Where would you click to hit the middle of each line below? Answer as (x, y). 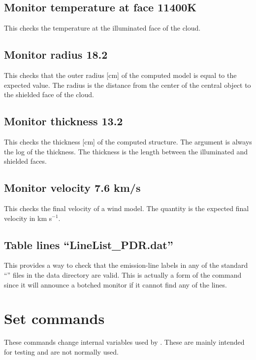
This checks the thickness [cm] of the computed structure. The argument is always (128, 141)
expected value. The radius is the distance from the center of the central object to (128, 85)
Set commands (54, 318)
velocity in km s (28, 218)
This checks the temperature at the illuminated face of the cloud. (102, 28)
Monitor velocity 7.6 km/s (72, 188)
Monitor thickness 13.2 (64, 121)
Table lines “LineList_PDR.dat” (89, 244)
